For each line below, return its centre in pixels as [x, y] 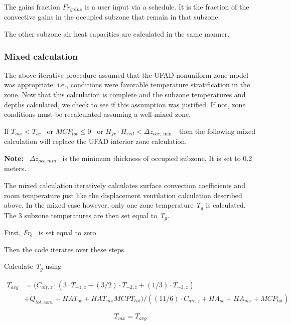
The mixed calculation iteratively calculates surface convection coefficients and [125, 185]
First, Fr [17, 232]
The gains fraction [32, 7]
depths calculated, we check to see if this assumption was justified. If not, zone [125, 104]
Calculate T [22, 266]
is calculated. [226, 205]
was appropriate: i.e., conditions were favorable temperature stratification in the [127, 85]
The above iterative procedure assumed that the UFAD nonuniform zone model [126, 74]
